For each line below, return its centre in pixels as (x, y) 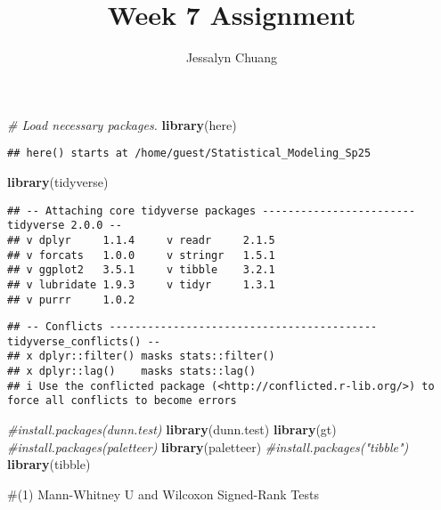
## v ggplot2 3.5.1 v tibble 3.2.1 (141, 270)
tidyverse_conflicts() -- (84, 341)
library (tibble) (49, 464)
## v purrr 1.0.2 (71, 300)
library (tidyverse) (58, 181)
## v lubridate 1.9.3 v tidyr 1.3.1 (141, 284)
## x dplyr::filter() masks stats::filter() (141, 356)
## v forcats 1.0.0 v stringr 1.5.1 (141, 255)
